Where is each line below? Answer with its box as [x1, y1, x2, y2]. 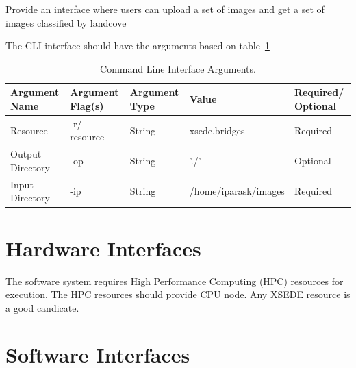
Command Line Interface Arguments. [100, 61, 256, 75]
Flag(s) [70, 98, 104, 112]
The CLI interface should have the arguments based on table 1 [5, 38, 270, 53]
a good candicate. [5, 300, 79, 315]
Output [10, 147, 42, 161]
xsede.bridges [189, 123, 245, 137]
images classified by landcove [5, 15, 127, 29]
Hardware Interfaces [5, 234, 201, 262]
